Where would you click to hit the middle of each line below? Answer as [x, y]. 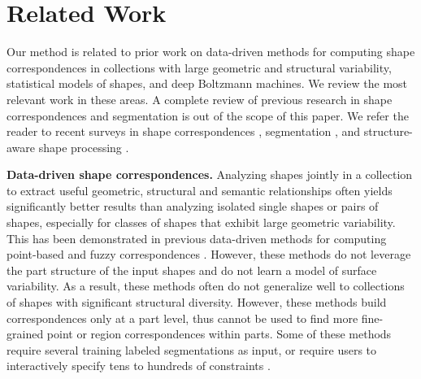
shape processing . [84, 147]
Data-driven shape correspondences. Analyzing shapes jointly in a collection [210, 174]
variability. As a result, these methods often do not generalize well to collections [206, 286]
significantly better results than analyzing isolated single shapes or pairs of [193, 206]
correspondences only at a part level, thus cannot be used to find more [182, 318]
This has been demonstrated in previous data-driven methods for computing [197, 238]
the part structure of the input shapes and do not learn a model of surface [192, 270]
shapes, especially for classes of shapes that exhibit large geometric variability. [201, 222]
